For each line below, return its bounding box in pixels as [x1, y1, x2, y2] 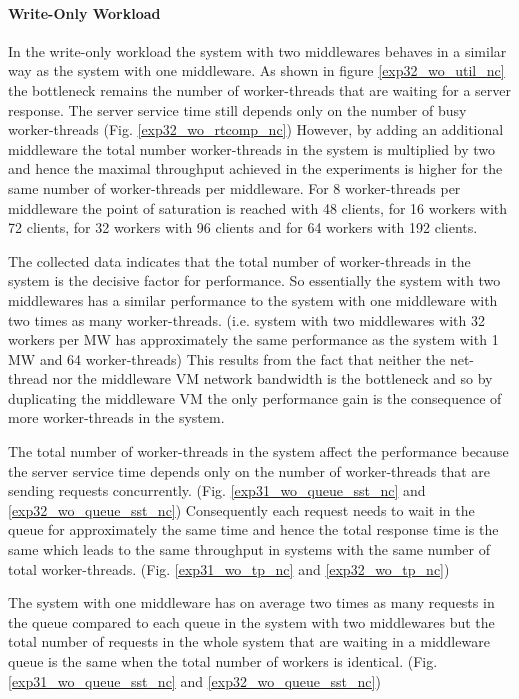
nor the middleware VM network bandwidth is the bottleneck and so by [52, 368, 493, 389]
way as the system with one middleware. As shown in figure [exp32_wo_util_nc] [8, 60, 505, 81]
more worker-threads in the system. [8, 407, 225, 428]
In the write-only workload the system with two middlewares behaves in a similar [8, 40, 507, 61]
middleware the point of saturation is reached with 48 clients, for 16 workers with [8, 197, 508, 218]
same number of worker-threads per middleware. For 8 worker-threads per [8, 177, 461, 198]
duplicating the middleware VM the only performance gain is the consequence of [8, 387, 502, 408]
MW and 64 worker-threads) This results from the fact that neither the [8, 348, 446, 369]
